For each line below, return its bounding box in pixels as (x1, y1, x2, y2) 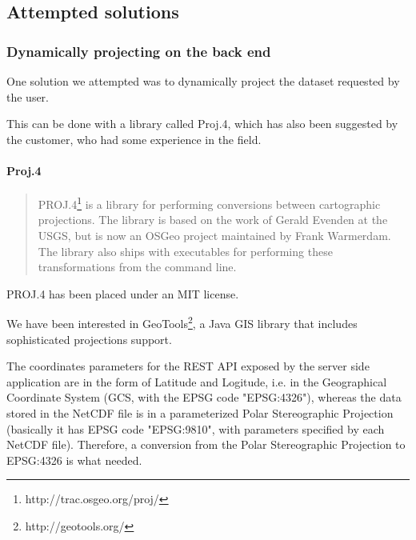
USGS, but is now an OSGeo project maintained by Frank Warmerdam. (38, 227, 391, 244)
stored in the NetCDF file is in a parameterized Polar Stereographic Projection (6, 405, 394, 422)
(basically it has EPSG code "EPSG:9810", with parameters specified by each (6, 420, 385, 437)
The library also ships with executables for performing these (38, 242, 333, 259)
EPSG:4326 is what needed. (6, 451, 142, 468)
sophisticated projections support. (6, 330, 172, 347)
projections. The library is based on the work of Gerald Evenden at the (38, 211, 388, 228)
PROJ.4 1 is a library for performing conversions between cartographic (38, 194, 381, 212)
